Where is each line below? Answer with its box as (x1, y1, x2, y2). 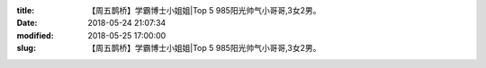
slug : (16, 43, 36, 54)
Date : (16, 18, 38, 29)
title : (16, 5, 35, 15)
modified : (16, 30, 54, 40)
